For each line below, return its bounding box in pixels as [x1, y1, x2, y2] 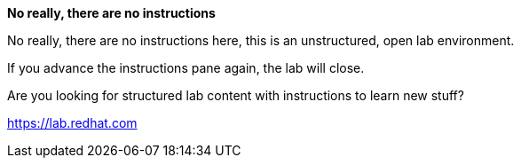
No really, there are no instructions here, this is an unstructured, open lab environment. [7, 33, 515, 48]
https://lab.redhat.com [7, 115, 138, 130]
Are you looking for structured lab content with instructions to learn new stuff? [7, 88, 464, 103]
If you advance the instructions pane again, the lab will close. [7, 60, 365, 75]
